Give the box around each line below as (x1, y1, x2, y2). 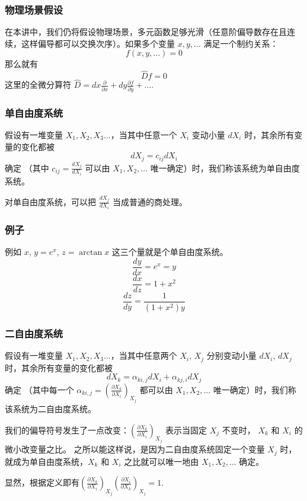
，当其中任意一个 (110, 128, 177, 141)
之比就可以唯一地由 (124, 455, 199, 467)
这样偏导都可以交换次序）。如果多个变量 (21, 37, 175, 49)
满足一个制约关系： (203, 37, 279, 49)
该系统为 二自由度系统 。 (5, 403, 96, 415)
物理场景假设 (5, 2, 63, 17)
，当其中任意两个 (110, 349, 177, 362)
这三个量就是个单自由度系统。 (111, 245, 228, 258)
